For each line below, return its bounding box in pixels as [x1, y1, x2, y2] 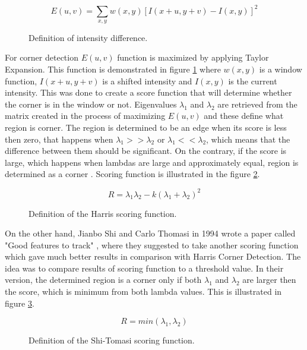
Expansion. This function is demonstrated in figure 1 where [5, 63, 221, 75]
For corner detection [5, 51, 78, 64]
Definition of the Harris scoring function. [29, 207, 177, 219]
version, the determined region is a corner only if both [5, 273, 202, 286]
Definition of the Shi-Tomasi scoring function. [29, 334, 195, 346]
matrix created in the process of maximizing [5, 109, 166, 122]
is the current [228, 74, 277, 87]
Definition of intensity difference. [29, 31, 148, 43]
